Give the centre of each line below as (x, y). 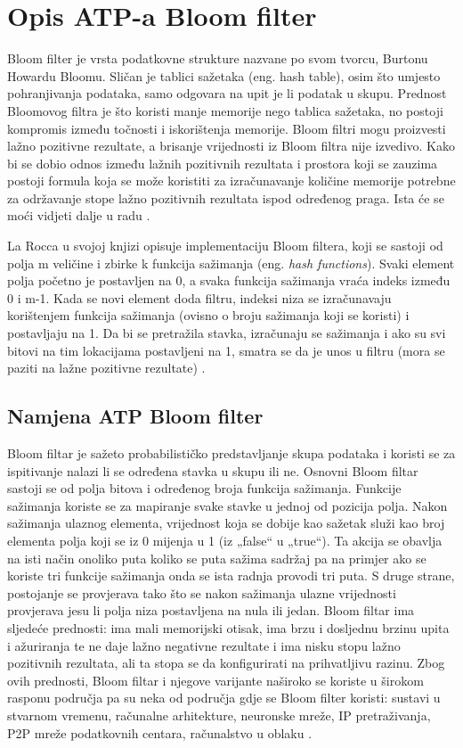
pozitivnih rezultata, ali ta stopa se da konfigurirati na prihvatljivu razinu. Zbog (226, 663)
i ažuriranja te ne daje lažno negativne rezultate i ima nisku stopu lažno (204, 645)
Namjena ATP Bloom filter (135, 416)
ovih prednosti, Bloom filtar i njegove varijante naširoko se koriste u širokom (215, 680)
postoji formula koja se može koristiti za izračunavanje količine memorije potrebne (231, 181)
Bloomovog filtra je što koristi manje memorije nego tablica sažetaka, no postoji (225, 110)
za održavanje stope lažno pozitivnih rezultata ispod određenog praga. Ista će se (226, 197)
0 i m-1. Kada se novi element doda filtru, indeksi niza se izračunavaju (199, 297)
